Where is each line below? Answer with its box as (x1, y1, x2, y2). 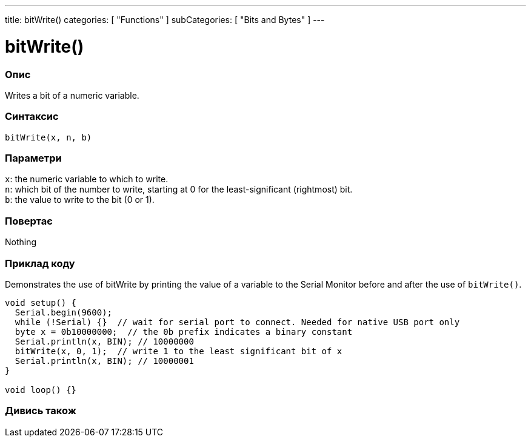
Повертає (5, 214, 53, 227)
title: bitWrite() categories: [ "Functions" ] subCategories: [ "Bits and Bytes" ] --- (5, 15, 325, 25)
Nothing (5, 237, 37, 248)
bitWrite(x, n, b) (5, 132, 92, 142)
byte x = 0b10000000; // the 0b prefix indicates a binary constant (15, 326, 353, 337)
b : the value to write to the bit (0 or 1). (5, 194, 155, 205)
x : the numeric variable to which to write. (5, 174, 169, 185)
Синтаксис (5, 110, 59, 123)
